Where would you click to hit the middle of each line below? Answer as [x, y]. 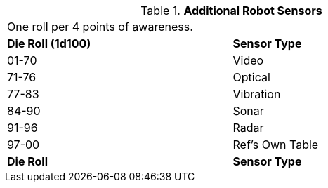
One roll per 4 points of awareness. [100, 27]
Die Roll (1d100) [49, 43]
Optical [251, 77]
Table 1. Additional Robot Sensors [231, 11]
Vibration [257, 94]
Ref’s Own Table [276, 145]
